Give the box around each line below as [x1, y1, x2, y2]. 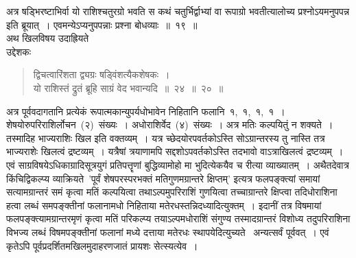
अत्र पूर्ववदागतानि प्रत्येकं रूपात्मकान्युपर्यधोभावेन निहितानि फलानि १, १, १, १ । [6, 104, 285, 118]
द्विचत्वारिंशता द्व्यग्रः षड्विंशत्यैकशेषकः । [33, 67, 170, 82]
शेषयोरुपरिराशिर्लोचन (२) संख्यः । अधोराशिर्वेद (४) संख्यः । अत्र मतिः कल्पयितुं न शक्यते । [6, 117, 333, 132]
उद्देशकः [6, 44, 32, 58]
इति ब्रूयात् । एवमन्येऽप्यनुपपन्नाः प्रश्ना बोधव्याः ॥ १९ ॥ [6, 17, 198, 32]
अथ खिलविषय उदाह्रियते [6, 31, 89, 45]
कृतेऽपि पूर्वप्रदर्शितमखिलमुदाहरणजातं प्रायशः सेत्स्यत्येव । [6, 238, 198, 253]
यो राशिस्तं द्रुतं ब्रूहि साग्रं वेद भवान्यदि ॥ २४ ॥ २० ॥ [33, 80, 224, 95]
